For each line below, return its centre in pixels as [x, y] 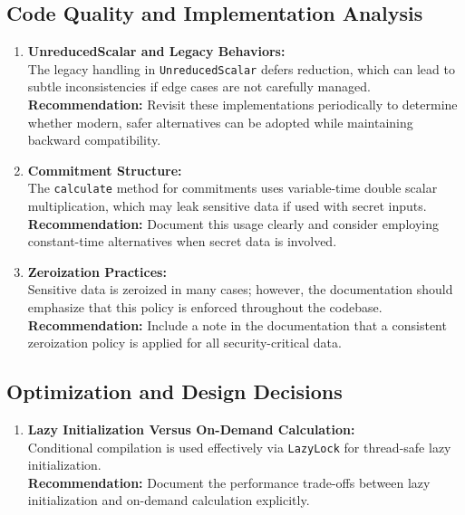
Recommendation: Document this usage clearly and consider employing [233, 223]
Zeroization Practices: [97, 271]
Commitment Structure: [105, 170]
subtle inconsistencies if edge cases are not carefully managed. [199, 86]
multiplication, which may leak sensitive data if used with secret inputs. [227, 206]
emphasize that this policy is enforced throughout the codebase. [205, 307]
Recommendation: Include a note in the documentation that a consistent [237, 324]
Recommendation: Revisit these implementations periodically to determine [242, 105]
